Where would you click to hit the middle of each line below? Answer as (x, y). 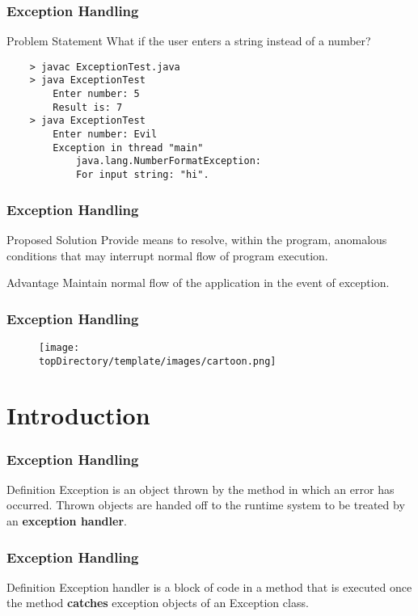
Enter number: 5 (96, 94)
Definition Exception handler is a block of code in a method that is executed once (209, 586)
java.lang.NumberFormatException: (168, 161)
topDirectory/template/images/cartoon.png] (158, 361)
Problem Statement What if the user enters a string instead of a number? (189, 41)
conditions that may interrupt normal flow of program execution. (167, 255)
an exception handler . (67, 521)
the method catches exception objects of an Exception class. (158, 603)
